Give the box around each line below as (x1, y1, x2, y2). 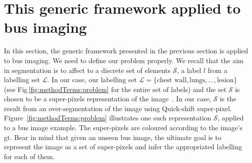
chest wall (157, 77, 187, 84)
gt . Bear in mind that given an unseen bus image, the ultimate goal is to (4, 132, 221, 142)
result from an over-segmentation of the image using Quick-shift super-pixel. (4, 103, 232, 113)
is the (220, 93, 236, 104)
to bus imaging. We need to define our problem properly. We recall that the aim (4, 55, 244, 65)
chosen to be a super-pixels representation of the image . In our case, (4, 93, 211, 104)
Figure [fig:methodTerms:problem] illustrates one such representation (4, 113, 211, 123)
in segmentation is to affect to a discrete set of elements (4, 65, 170, 75)
